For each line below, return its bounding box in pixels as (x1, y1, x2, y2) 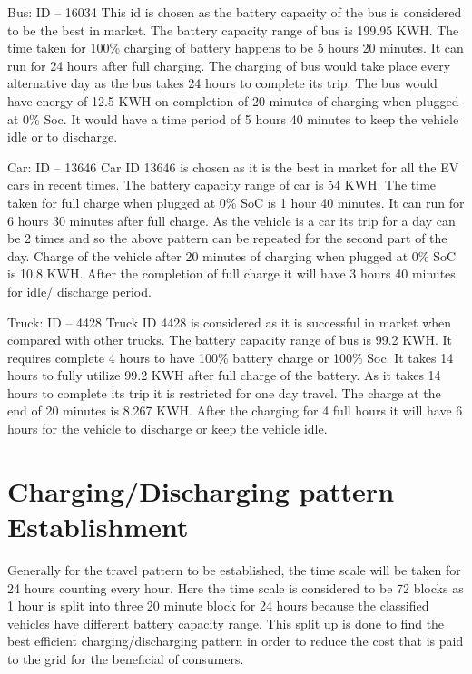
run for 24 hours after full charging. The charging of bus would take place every (7, 55, 451, 74)
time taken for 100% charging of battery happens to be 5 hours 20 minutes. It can (7, 38, 464, 57)
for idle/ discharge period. (7, 281, 152, 300)
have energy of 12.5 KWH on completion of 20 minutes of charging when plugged (7, 91, 459, 110)
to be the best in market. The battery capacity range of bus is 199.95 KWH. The (7, 20, 459, 39)
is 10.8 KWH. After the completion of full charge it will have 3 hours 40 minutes (7, 264, 456, 283)
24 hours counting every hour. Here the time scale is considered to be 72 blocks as (7, 578, 464, 597)
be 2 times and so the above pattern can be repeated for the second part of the (7, 229, 447, 248)
